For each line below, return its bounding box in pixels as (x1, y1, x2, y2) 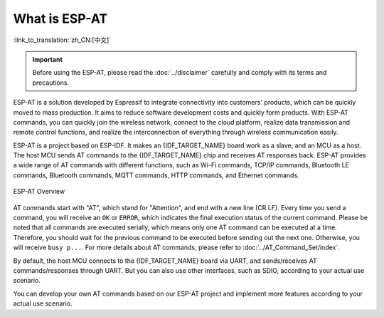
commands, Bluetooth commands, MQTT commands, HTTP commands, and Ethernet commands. (13, 171, 299, 180)
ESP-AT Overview (13, 187, 65, 196)
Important (32, 55, 63, 63)
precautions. (32, 78, 70, 87)
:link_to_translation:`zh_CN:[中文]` (13, 36, 112, 44)
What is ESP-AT (13, 11, 108, 26)
